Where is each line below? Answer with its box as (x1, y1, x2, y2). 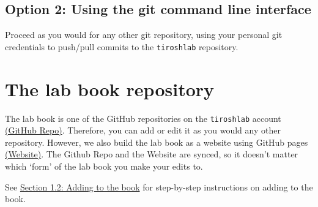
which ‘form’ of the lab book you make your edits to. (5, 160, 203, 173)
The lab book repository (5, 76, 215, 101)
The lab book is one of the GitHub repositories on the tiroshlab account (5, 111, 281, 124)
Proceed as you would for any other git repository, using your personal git (5, 28, 283, 41)
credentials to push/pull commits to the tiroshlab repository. (5, 40, 239, 53)
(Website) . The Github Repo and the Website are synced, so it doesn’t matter (5, 148, 298, 160)
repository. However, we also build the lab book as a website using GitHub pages (5, 135, 308, 148)
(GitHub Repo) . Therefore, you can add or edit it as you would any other (5, 124, 281, 137)
